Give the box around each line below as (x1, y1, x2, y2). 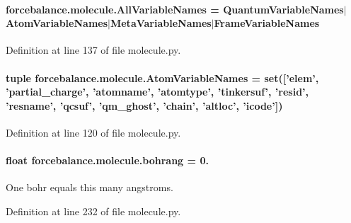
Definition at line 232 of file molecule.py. (6, 203, 181, 218)
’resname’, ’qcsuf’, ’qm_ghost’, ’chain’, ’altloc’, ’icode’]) (6, 98, 283, 113)
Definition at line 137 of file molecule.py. (6, 42, 181, 57)
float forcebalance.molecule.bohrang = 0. (6, 153, 209, 168)
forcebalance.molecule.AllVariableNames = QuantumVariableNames (6, 1, 344, 16)
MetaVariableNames (110, 16, 212, 30)
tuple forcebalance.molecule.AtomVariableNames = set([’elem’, (6, 70, 319, 85)
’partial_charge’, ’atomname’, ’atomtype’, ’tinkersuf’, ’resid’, (6, 84, 309, 99)
